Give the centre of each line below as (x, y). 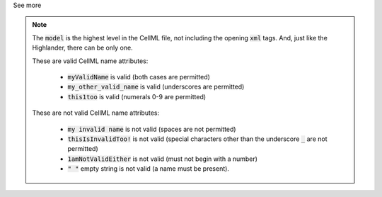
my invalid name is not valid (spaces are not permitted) (152, 129)
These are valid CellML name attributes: (90, 61)
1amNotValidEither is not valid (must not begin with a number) (163, 159)
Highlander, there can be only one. (83, 48)
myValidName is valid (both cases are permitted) (139, 77)
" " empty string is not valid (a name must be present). (149, 169)
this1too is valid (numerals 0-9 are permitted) (137, 96)
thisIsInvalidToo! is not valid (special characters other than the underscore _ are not (197, 139)
